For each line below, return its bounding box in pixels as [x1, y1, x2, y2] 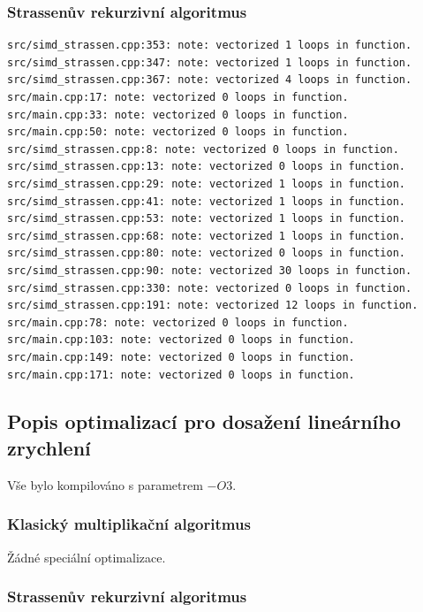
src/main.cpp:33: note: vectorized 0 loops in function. [7, 108, 349, 121]
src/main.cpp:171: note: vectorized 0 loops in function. [7, 368, 355, 381]
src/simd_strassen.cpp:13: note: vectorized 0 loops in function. [7, 160, 406, 173]
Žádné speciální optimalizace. [7, 547, 166, 566]
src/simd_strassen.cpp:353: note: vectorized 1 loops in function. [7, 39, 412, 52]
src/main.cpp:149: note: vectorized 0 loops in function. [7, 350, 355, 363]
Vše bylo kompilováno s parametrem [7, 475, 203, 493]
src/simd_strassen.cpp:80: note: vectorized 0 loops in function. [7, 247, 406, 260]
